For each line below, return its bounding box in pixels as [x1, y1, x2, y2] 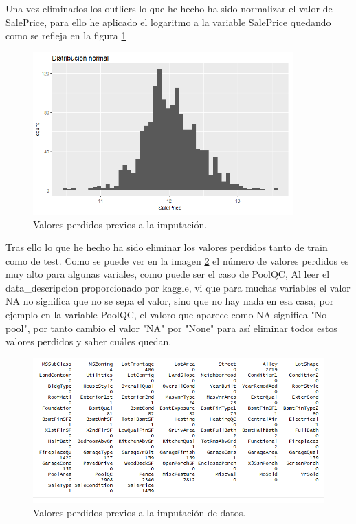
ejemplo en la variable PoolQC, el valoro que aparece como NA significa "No [5, 307, 327, 322]
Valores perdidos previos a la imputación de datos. [33, 505, 246, 519]
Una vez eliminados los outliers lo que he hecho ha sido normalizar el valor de [5, 1, 333, 15]
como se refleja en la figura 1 [5, 28, 126, 43]
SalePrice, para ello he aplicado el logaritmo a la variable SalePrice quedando [5, 14, 331, 29]
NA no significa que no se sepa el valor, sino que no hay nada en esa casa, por [5, 294, 334, 308]
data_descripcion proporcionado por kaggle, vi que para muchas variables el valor [5, 280, 351, 294]
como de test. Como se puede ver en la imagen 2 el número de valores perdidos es [5, 253, 349, 268]
